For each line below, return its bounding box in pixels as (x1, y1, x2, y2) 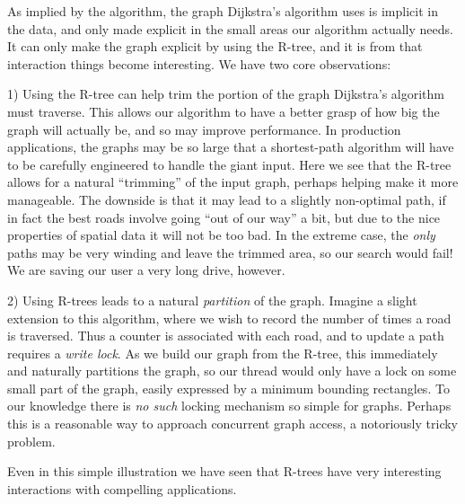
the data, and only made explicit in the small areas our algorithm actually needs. (7, 19, 453, 38)
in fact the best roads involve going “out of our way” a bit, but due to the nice (7, 208, 441, 226)
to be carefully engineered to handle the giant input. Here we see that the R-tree (7, 155, 452, 173)
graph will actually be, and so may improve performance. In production (7, 119, 401, 138)
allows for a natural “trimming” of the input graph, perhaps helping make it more (7, 172, 459, 191)
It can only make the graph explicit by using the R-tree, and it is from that (7, 37, 423, 56)
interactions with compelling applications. (7, 479, 237, 498)
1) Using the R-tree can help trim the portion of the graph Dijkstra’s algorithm (7, 84, 444, 103)
